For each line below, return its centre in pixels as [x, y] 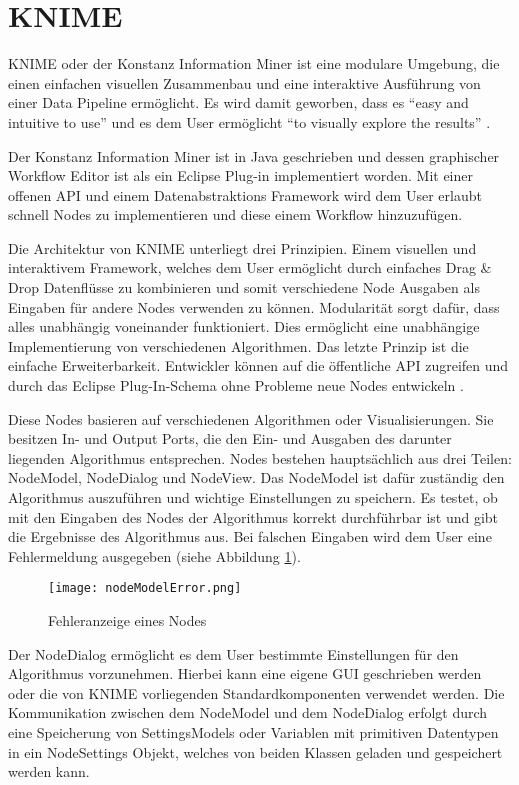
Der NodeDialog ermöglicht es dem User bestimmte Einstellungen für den [233, 653]
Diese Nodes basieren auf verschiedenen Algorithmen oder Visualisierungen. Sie [251, 418]
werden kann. [49, 771]
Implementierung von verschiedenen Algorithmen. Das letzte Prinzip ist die [238, 345]
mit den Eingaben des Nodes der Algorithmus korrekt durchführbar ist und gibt [253, 516]
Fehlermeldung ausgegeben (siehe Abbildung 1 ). [154, 555]
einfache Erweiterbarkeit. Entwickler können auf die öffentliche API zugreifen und [258, 365]
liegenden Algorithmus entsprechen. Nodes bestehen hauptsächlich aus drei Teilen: [260, 457]
